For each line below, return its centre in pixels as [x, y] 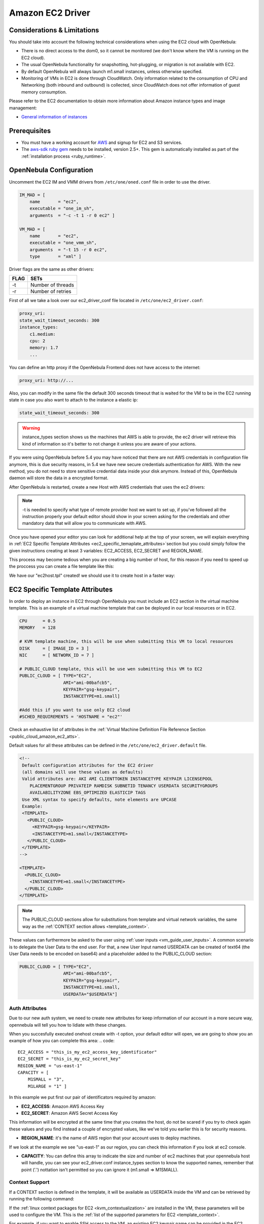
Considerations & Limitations [54, 30]
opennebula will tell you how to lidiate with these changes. [68, 1025]
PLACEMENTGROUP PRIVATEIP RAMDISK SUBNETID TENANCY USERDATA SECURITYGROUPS [124, 786]
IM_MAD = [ [32, 195]
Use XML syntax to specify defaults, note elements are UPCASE [99, 800]
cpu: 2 [37, 341]
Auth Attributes [28, 1008]
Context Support [29, 1182]
